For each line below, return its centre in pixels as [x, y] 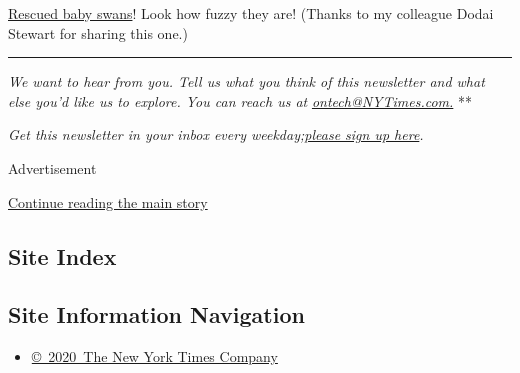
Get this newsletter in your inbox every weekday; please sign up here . [216, 134]
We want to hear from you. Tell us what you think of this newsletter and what [246, 81]
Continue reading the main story [108, 201]
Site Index [62, 255]
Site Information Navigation [156, 314]
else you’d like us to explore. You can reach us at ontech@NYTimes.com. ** [240, 100]
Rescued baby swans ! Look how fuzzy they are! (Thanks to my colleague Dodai [251, 13]
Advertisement [52, 167]
